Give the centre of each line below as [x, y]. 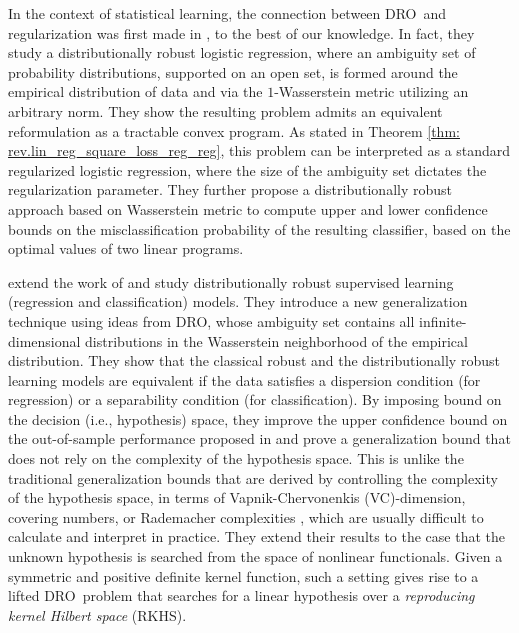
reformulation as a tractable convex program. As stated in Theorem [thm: [234, 130]
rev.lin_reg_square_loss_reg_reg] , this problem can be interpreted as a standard [259, 150]
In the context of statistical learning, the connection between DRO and [227, 13]
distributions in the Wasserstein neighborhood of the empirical [276, 340]
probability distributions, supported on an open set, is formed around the [233, 71]
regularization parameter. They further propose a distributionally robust [230, 189]
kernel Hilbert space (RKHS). [97, 614]
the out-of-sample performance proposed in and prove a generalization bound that [259, 438]
